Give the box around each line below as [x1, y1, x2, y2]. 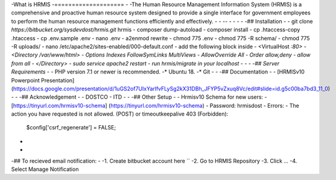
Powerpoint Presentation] [11, 76, 75, 84]
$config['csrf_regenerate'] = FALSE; [26, 124, 116, 131]
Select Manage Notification [11, 166, 79, 173]
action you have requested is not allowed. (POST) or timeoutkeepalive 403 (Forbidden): [11, 110, 229, 117]
